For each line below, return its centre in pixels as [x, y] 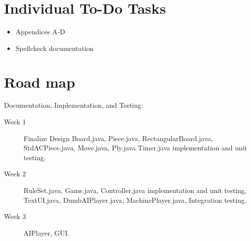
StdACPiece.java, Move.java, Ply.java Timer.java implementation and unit [136, 148]
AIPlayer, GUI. [47, 232]
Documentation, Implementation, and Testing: [74, 105]
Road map [40, 82]
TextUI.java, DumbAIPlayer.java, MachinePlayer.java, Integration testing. [135, 200]
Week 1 [15, 122]
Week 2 [15, 174]
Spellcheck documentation [55, 48]
